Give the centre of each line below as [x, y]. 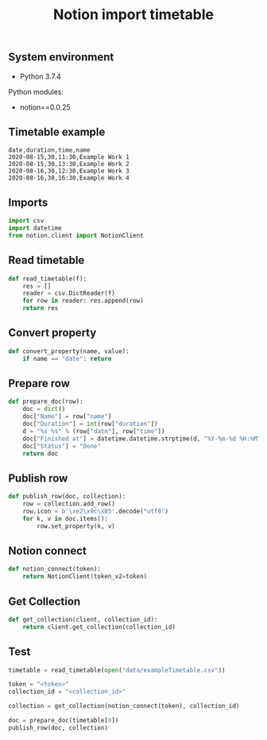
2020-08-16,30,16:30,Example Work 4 [69, 178]
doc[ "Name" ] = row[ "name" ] [67, 416]
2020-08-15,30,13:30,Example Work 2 [69, 165]
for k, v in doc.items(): [66, 518]
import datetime [35, 228]
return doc [41, 453]
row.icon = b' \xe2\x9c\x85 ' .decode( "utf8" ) [96, 511]
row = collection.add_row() [69, 504]
